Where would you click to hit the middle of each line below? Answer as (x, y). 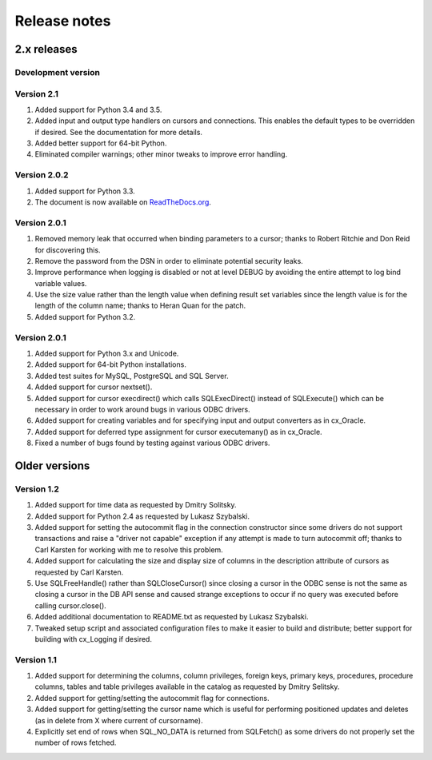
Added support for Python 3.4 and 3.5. (98, 109)
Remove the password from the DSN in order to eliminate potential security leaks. (169, 261)
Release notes (63, 21)
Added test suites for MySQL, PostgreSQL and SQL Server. (132, 376)
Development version (57, 72)
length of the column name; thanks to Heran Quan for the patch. (140, 306)
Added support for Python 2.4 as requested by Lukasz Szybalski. (142, 516)
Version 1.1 (36, 659)
